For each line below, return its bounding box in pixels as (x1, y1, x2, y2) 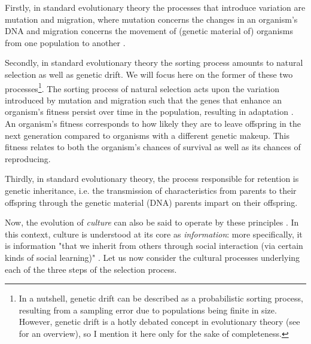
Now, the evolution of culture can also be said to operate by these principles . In (5, 216, 299, 229)
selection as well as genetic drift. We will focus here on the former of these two (5, 68, 293, 80)
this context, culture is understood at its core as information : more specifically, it (5, 227, 303, 240)
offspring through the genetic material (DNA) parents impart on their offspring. (5, 196, 298, 208)
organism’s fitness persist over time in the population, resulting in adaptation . (5, 105, 294, 118)
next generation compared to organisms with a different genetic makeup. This (5, 129, 289, 141)
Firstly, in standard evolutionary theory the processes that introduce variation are (5, 1, 306, 13)
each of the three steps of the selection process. (5, 263, 177, 275)
